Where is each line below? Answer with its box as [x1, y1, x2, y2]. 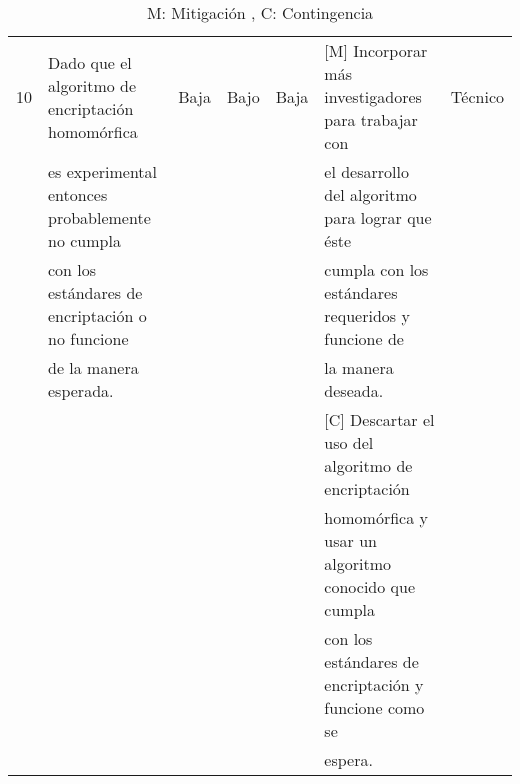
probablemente [48, 206, 151, 229]
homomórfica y [324, 506, 428, 529]
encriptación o [48, 304, 147, 327]
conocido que [324, 575, 416, 598]
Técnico [450, 85, 504, 108]
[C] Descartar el [324, 408, 435, 431]
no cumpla [48, 229, 121, 252]
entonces [48, 183, 108, 206]
